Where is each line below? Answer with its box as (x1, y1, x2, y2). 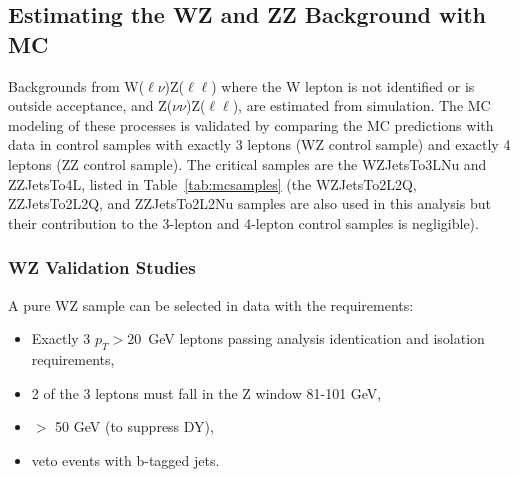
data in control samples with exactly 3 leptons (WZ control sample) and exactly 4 (8, 134, 511, 155)
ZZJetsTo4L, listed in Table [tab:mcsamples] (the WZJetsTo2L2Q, (8, 173, 417, 194)
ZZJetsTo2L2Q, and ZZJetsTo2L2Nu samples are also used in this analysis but (8, 193, 491, 214)
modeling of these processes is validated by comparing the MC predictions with (8, 114, 494, 135)
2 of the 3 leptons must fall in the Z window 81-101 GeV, (31, 382, 382, 403)
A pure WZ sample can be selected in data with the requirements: (8, 294, 414, 315)
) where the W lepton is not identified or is (211, 75, 475, 96)
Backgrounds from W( (8, 75, 145, 96)
